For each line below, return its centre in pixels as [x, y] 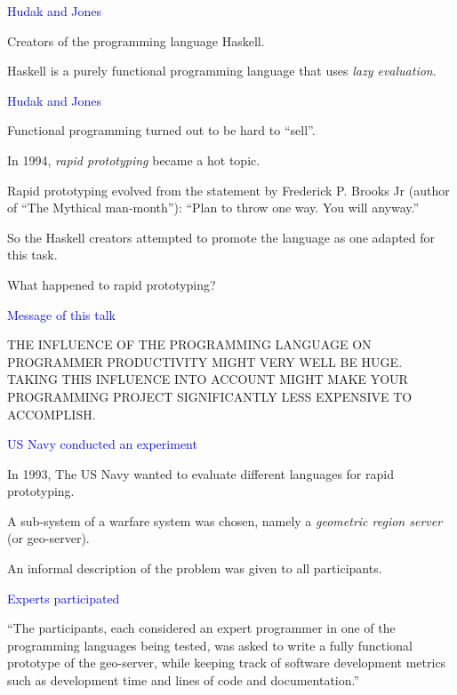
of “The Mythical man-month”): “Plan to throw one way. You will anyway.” [213, 208]
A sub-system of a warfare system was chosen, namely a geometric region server [225, 520]
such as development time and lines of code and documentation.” [184, 680]
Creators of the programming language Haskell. [136, 40]
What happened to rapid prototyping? [112, 284]
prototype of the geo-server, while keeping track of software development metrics [227, 663]
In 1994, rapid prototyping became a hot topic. [134, 160]
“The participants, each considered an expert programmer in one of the [201, 628]
